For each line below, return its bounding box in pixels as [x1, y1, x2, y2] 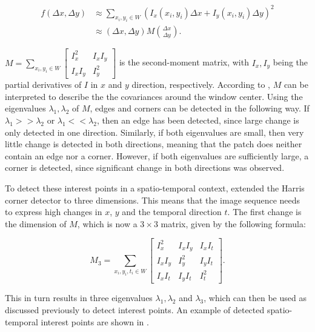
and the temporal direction [122, 205, 222, 218]
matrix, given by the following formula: [161, 217, 306, 230]
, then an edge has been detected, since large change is [96, 114, 299, 127]
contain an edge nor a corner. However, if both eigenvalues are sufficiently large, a [5, 149, 309, 162]
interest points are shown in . [41, 315, 149, 328]
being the [273, 56, 308, 68]
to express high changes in [5, 205, 102, 218]
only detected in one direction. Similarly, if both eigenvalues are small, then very [5, 125, 304, 138]
